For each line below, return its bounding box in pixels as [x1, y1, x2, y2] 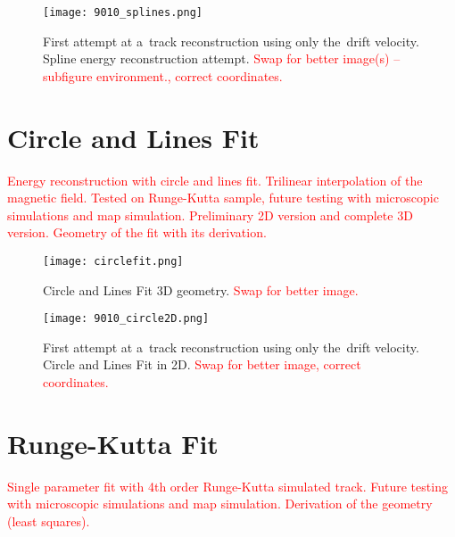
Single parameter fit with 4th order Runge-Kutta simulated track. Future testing [7, 476, 448, 495]
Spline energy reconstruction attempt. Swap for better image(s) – [43, 49, 401, 68]
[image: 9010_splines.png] [43, 6, 203, 19]
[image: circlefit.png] [43, 254, 184, 268]
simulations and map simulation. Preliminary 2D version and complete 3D [7, 205, 413, 224]
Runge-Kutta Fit [7, 425, 219, 461]
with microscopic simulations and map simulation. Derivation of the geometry [7, 494, 433, 513]
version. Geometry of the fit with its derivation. [7, 223, 267, 242]
